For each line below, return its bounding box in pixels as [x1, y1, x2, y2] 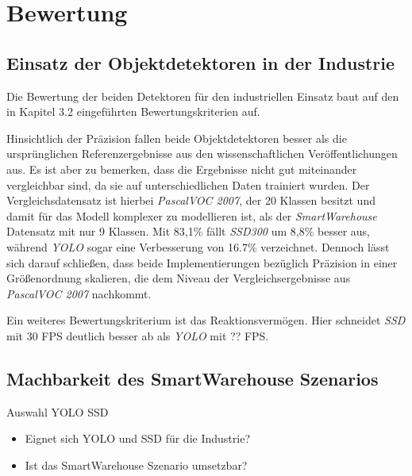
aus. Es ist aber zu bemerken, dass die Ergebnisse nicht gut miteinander [6, 160, 357, 177]
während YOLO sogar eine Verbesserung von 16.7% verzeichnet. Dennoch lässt [6, 238, 390, 255]
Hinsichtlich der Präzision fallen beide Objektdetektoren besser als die [6, 129, 347, 146]
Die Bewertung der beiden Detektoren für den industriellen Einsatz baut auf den [6, 87, 399, 104]
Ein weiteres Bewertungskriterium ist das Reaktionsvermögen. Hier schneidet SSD [6, 312, 406, 328]
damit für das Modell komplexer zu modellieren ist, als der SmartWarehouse [6, 207, 377, 224]
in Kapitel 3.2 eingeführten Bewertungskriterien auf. [6, 103, 260, 120]
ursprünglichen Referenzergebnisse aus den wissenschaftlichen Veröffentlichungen [6, 145, 398, 162]
